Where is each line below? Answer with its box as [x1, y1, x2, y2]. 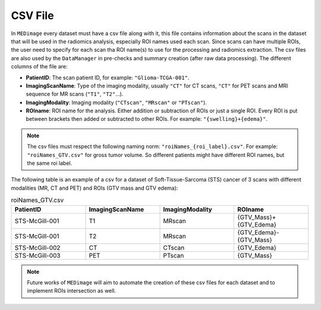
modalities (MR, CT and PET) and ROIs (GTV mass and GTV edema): [11, 184, 178, 192]
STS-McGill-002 [14, 243, 61, 252]
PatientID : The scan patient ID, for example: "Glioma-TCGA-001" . [26, 74, 190, 81]
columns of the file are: [11, 63, 68, 70]
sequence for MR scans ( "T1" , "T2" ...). [26, 90, 124, 98]
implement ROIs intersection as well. [27, 287, 116, 295]
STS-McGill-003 [14, 251, 61, 259]
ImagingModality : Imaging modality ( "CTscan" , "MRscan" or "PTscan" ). [26, 99, 207, 106]
